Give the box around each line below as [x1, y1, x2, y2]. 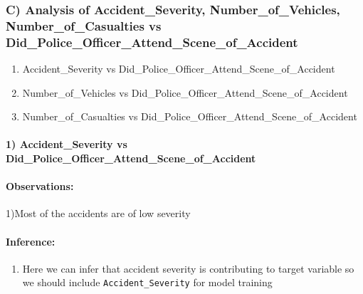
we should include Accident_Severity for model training [22, 275, 273, 290]
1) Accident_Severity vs [6, 137, 127, 152]
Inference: [6, 233, 56, 248]
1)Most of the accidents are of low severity [6, 206, 191, 221]
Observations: [6, 179, 74, 194]
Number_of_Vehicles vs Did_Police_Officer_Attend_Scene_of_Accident [22, 85, 348, 100]
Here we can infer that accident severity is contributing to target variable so [22, 261, 354, 275]
